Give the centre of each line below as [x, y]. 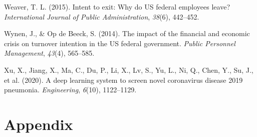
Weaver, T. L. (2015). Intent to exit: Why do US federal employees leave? [117, 7]
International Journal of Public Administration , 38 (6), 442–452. [102, 16]
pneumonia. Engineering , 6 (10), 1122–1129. [70, 90]
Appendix [39, 124]
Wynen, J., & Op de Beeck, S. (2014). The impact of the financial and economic [127, 33]
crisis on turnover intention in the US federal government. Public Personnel [120, 43]
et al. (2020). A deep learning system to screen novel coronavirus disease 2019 [123, 80]
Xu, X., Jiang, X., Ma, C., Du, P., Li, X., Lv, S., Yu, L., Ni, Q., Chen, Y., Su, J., [129, 70]
